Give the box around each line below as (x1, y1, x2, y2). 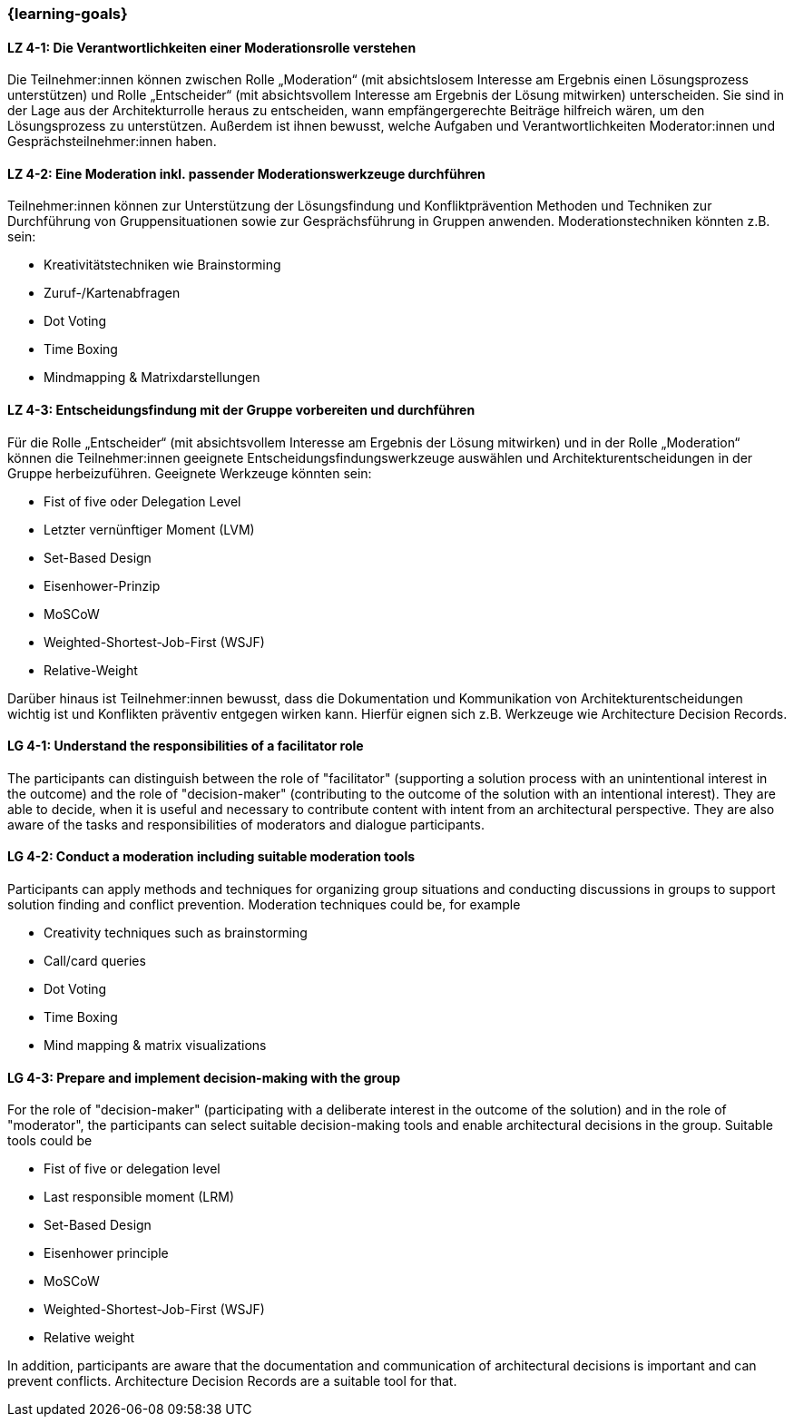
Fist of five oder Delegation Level (44, 493, 241, 509)
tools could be (7, 1133, 93, 1149)
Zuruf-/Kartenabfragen (44, 285, 181, 301)
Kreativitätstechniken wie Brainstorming (44, 257, 281, 273)
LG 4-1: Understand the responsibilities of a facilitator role (7, 738, 364, 754)
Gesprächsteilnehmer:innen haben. (7, 133, 217, 150)
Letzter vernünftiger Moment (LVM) (44, 521, 255, 537)
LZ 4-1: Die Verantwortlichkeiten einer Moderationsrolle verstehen (7, 39, 417, 55)
